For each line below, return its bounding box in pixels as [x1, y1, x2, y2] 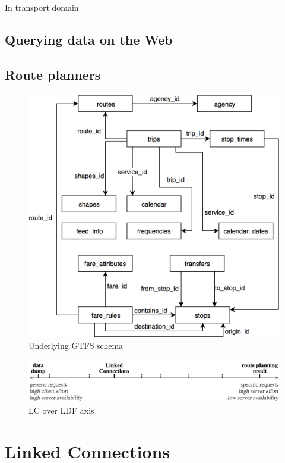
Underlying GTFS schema [28, 339, 123, 352]
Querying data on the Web [5, 30, 173, 48]
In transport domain [5, 1, 79, 13]
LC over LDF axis [28, 404, 94, 417]
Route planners [5, 65, 101, 83]
